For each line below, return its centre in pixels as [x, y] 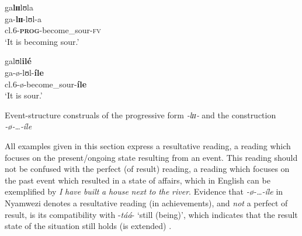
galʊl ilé [18, 61]
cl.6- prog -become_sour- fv [53, 30]
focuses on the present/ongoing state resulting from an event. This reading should [151, 157]
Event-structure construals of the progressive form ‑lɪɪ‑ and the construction [140, 115]
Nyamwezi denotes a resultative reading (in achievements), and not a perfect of [146, 202]
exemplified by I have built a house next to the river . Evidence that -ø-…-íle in [144, 191]
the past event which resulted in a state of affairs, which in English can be [138, 180]
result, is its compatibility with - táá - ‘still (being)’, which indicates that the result [151, 214]
